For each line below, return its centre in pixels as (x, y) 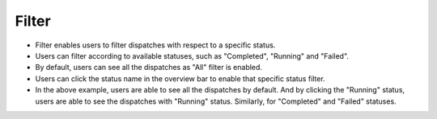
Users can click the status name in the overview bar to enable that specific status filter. (180, 78)
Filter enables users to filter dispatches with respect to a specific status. (155, 45)
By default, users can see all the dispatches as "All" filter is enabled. (149, 68)
